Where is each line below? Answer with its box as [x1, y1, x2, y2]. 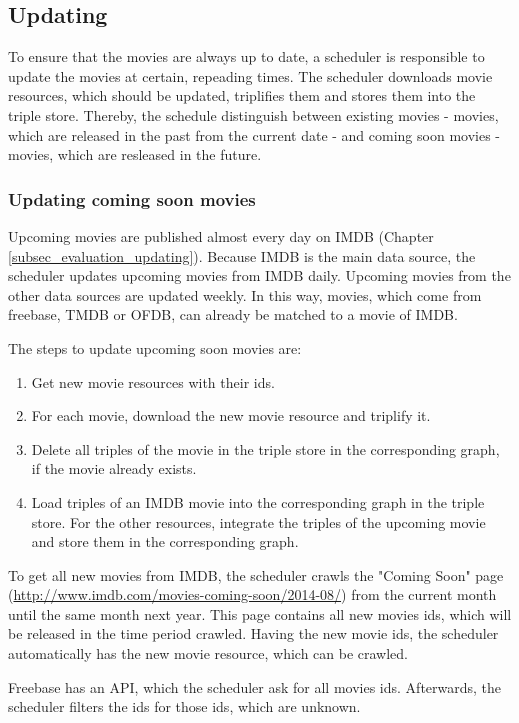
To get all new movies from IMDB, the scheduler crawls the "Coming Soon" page [8, 564, 504, 585]
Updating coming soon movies [8, 186, 256, 211]
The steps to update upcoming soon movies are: [8, 337, 302, 358]
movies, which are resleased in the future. [8, 144, 262, 165]
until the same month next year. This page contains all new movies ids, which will [8, 603, 512, 624]
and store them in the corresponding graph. [31, 531, 299, 552]
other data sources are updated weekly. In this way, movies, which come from [8, 284, 482, 305]
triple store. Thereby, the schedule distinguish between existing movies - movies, [8, 104, 499, 125]
